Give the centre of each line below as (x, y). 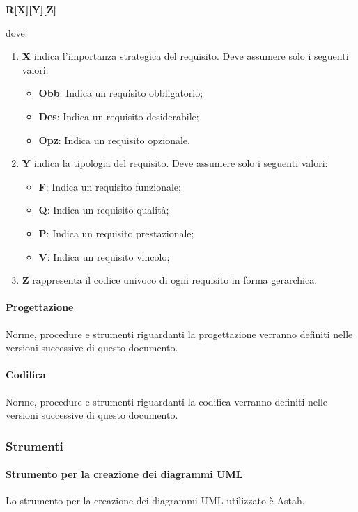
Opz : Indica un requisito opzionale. (114, 139)
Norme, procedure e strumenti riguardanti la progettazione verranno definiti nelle (179, 334)
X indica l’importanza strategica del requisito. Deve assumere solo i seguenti (185, 56)
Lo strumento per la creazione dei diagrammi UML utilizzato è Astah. (155, 501)
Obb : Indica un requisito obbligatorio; (121, 93)
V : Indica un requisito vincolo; (104, 256)
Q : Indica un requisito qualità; (104, 210)
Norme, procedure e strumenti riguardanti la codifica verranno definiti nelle (167, 401)
